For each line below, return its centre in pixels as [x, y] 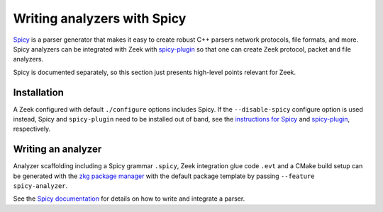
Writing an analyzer [57, 149]
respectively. [32, 129]
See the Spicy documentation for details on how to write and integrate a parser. [129, 199]
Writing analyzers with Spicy [100, 18]
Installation [38, 92]
